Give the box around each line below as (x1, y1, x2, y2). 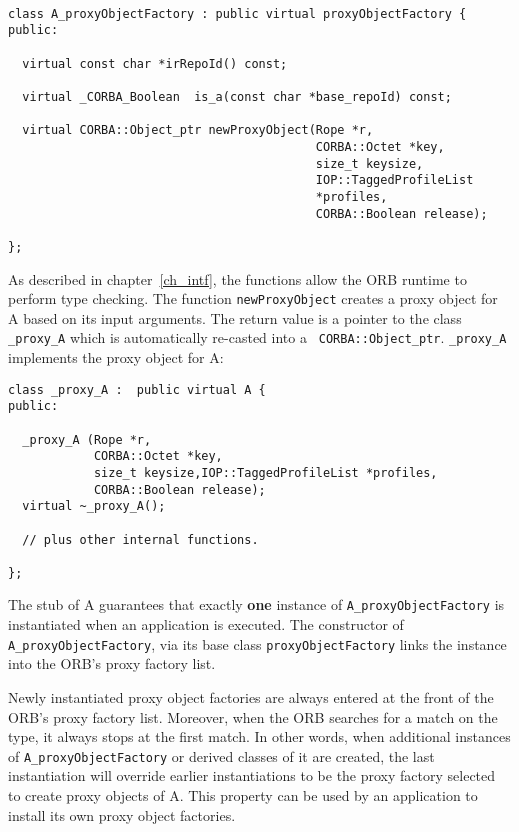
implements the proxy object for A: (8, 347, 224, 367)
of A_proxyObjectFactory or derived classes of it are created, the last (8, 745, 435, 766)
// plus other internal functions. (22, 532, 259, 547)
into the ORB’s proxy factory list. (8, 653, 216, 674)
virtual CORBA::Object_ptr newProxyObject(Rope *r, (22, 123, 374, 138)
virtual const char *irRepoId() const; (22, 56, 288, 71)
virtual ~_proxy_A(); (22, 499, 166, 514)
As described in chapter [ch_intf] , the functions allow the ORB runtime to (8, 268, 467, 289)
